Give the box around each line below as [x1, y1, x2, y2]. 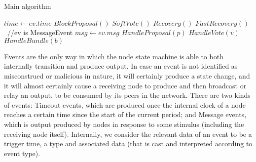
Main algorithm [4, 1, 51, 11]
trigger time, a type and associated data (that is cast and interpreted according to [4, 138, 253, 149]
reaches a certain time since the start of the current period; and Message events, [4, 109, 247, 120]
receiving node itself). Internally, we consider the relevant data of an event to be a [4, 128, 252, 139]
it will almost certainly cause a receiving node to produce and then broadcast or [4, 80, 247, 90]
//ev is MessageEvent [7, 27, 73, 38]
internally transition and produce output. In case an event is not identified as [4, 61, 238, 71]
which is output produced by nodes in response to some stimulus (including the [4, 119, 244, 129]
